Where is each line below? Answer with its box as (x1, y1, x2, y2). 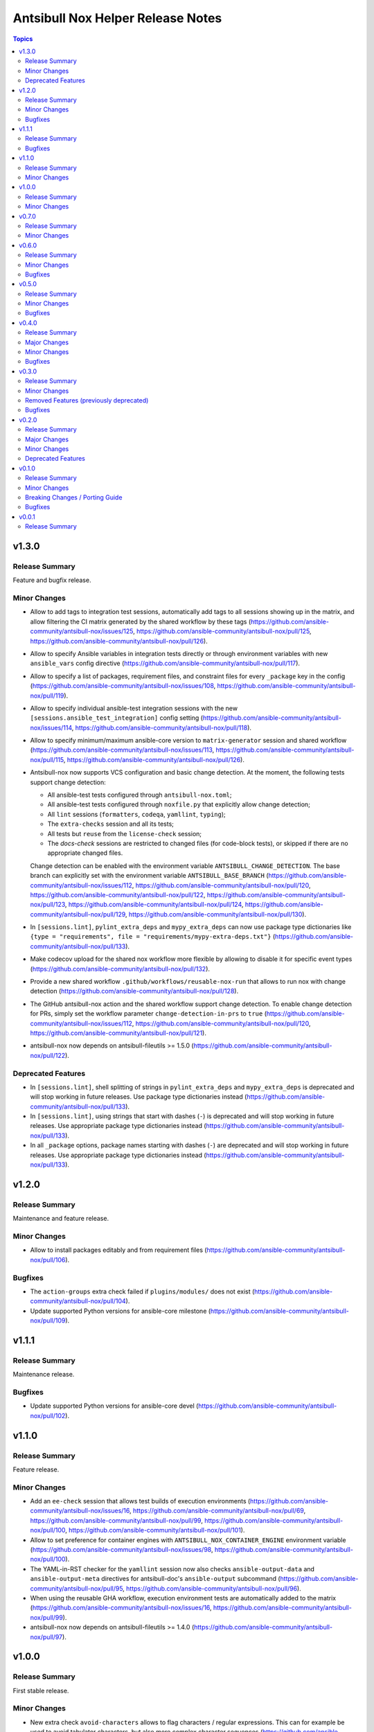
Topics (12, 35, 33, 43)
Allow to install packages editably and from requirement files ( (30, 1246, 207, 1254)
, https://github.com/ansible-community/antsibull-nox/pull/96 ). (122, 1584, 301, 1593)
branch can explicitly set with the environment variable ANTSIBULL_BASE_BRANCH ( (30, 872, 269, 880)
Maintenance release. (12, 1370, 75, 1379)
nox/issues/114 (30, 723, 73, 732)
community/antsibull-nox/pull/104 (30, 1297, 126, 1305)
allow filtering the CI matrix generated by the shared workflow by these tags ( (30, 617, 251, 626)
